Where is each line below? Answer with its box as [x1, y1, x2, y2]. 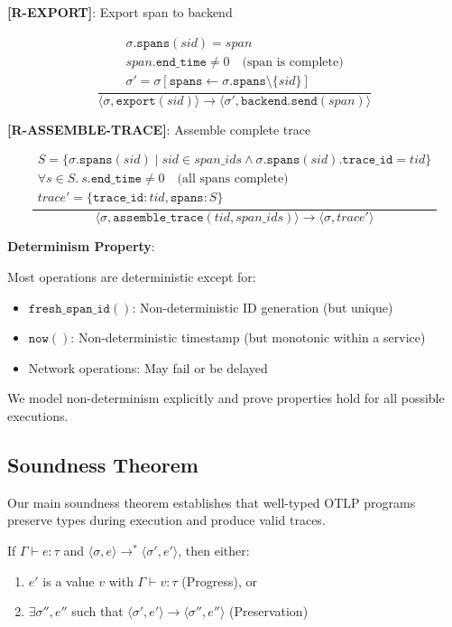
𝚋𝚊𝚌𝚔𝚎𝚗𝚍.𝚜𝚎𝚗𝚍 [241, 94, 318, 108]
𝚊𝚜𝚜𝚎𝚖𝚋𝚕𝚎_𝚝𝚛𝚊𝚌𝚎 [113, 211, 204, 225]
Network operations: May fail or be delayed [28, 358, 268, 377]
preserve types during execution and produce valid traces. [7, 510, 326, 529]
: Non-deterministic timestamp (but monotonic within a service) [70, 328, 426, 347]
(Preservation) [229, 602, 309, 621]
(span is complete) [242, 55, 344, 69]
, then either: [178, 540, 250, 559]
